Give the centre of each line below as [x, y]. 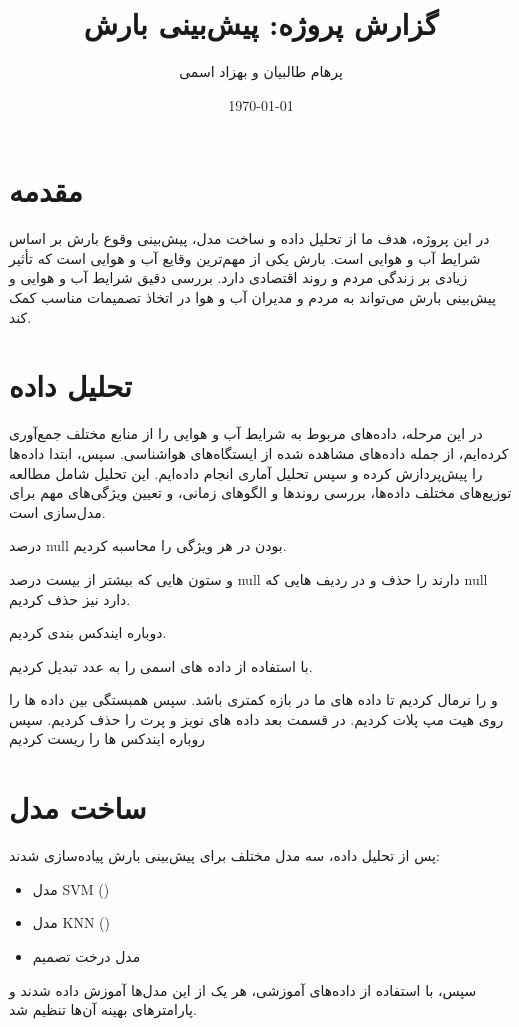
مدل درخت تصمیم [86, 955]
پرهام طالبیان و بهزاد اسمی [261, 71]
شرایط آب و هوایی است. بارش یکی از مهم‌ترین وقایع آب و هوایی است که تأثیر [245, 257]
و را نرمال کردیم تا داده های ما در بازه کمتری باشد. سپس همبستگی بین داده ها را [253, 699]
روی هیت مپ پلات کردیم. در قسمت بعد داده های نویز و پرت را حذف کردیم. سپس [256, 718]
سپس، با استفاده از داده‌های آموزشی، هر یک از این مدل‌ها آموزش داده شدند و [243, 989]
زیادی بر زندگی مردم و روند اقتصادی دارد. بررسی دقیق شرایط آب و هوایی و [238, 277]
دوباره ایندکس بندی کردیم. [88, 632]
